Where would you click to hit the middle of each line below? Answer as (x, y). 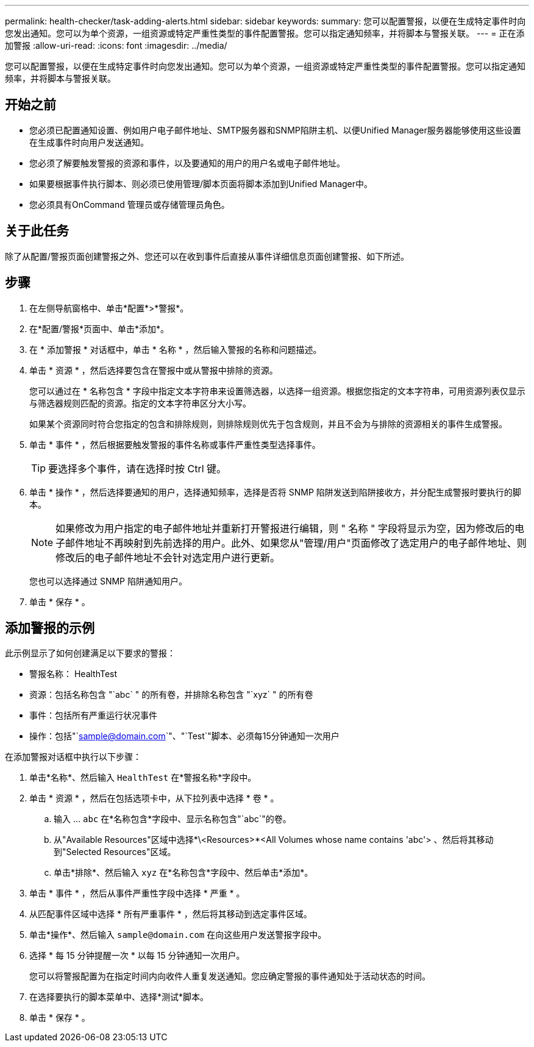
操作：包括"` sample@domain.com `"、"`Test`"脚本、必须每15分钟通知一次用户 (184, 736)
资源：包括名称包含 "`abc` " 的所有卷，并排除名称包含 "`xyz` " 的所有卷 (171, 695)
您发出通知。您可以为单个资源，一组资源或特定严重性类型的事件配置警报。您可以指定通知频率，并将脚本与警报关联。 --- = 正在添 (265, 33)
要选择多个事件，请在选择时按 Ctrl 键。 (137, 468)
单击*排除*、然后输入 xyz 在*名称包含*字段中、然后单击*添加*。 (183, 873)
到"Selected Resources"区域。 (115, 852)
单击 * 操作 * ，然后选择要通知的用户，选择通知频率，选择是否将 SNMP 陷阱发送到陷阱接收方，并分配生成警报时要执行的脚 (275, 492)
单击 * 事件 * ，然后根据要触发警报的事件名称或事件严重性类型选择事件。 (175, 444)
